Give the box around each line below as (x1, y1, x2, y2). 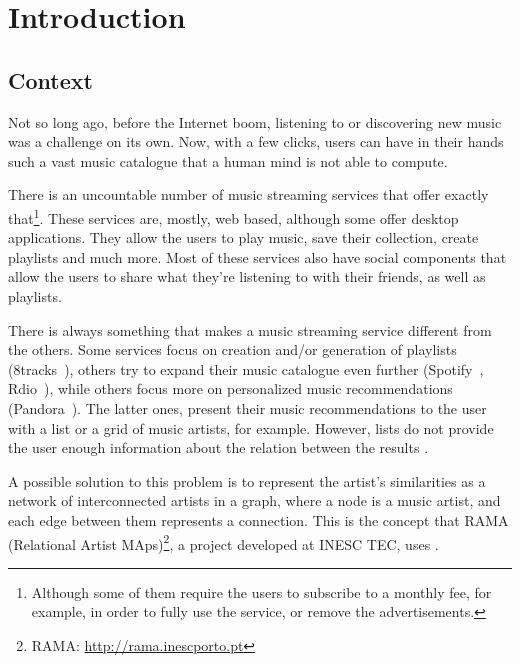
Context (8, 64, 93, 95)
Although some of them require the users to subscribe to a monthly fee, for (31, 581, 492, 602)
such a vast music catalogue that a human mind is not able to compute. (8, 150, 448, 171)
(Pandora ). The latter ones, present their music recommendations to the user (8, 397, 487, 418)
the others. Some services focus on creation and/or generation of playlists (8, 339, 457, 360)
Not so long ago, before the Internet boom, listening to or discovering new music (8, 111, 502, 132)
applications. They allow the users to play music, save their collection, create (8, 227, 479, 248)
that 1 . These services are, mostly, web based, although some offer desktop (8, 204, 459, 228)
